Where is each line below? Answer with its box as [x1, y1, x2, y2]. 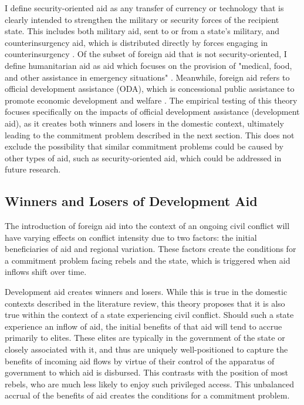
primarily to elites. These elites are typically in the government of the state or [5, 331, 285, 344]
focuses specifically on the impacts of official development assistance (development [5, 105, 300, 118]
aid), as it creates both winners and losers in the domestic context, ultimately [5, 117, 284, 129]
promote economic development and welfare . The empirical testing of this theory [5, 94, 298, 106]
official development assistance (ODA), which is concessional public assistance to [5, 82, 295, 95]
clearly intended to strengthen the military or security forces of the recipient [5, 13, 279, 25]
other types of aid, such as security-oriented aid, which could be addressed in [5, 151, 282, 164]
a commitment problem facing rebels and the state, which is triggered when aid [5, 254, 291, 266]
